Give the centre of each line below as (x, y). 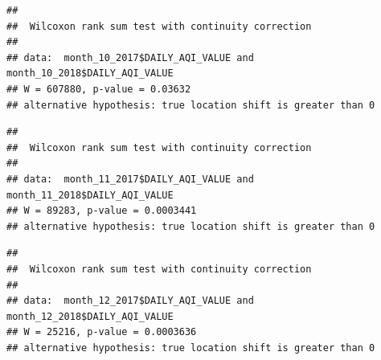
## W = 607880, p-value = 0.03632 (99, 89)
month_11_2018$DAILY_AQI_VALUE (90, 195)
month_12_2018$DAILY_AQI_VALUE (90, 316)
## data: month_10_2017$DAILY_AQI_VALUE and (130, 57)
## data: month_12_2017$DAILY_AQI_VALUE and (130, 301)
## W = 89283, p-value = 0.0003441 (102, 211)
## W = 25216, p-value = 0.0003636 (102, 332)
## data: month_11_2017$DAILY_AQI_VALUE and (130, 179)
